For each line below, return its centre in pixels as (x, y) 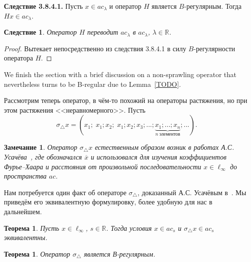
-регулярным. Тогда (213, 6)
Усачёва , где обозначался (43, 156)
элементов (170, 134)
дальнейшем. (23, 211)
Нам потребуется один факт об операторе (65, 192)
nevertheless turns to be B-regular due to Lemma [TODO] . (93, 84)
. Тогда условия (129, 228)
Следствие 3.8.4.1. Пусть (43, 6)
